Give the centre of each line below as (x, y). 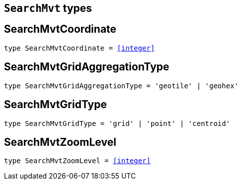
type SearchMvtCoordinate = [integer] (80, 48)
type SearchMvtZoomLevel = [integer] (78, 161)
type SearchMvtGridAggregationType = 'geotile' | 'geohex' (121, 86)
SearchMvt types (48, 8)
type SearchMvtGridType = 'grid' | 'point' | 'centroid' (117, 123)
